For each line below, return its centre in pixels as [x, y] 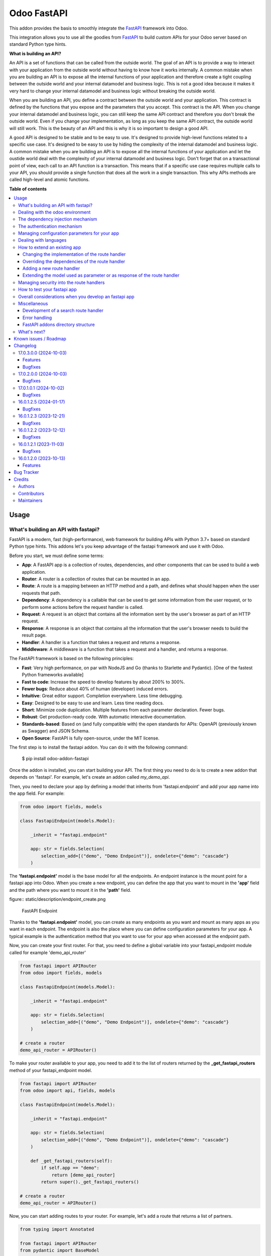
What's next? [32, 332]
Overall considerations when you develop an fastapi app [77, 296]
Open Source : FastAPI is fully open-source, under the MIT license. [91, 738]
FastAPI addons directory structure [59, 325]
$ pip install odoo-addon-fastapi [55, 759]
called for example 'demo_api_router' [48, 953]
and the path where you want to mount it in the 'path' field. [70, 890]
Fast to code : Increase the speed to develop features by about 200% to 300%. [103, 682]
